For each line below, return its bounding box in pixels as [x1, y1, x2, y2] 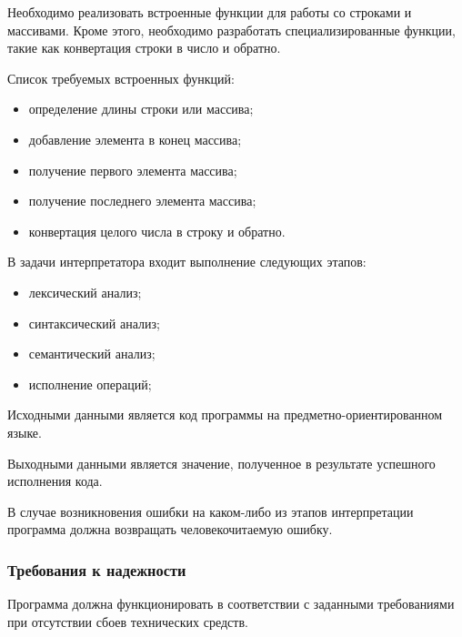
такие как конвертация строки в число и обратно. [7, 38, 281, 57]
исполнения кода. [7, 471, 103, 490]
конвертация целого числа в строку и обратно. [28, 221, 286, 240]
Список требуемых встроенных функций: [7, 68, 235, 87]
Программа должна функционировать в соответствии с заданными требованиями [7, 594, 455, 613]
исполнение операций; [28, 374, 152, 393]
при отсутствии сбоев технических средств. [7, 612, 248, 631]
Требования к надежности [7, 558, 186, 581]
